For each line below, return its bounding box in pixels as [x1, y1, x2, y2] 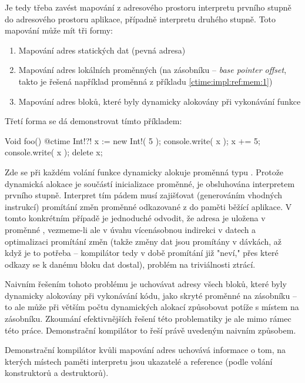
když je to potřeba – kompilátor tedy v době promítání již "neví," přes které [5, 247, 279, 259]
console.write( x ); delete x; [5, 146, 103, 158]
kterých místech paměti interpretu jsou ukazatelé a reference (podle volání [5, 355, 273, 367]
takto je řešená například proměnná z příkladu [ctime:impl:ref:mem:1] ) [18, 75, 273, 87]
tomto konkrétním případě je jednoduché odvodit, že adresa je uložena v [5, 212, 266, 224]
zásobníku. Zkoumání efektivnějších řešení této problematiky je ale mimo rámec [5, 312, 291, 325]
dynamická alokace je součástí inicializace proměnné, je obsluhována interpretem [5, 177, 295, 189]
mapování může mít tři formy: [5, 24, 113, 36]
